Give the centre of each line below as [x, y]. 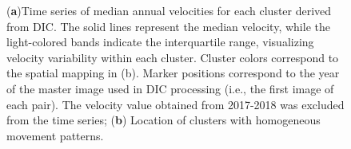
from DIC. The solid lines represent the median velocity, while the [168, 26]
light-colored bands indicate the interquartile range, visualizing [160, 42]
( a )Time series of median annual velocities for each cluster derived [169, 10]
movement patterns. [55, 135]
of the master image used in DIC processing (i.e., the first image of [170, 88]
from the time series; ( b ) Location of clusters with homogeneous [164, 120]
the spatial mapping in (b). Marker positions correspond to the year [173, 73]
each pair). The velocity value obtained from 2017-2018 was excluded [175, 104]
